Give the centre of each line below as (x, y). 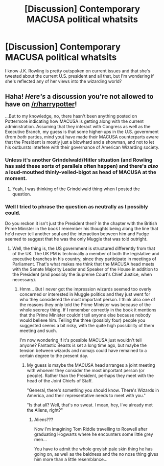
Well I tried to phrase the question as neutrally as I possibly (77, 206)
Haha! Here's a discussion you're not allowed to (79, 97)
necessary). (24, 280)
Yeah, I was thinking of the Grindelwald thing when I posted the (76, 189)
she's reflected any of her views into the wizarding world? (63, 81)
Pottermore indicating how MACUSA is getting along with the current (74, 121)
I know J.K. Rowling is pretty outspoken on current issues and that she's (78, 71)
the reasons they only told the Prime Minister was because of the (85, 305)
